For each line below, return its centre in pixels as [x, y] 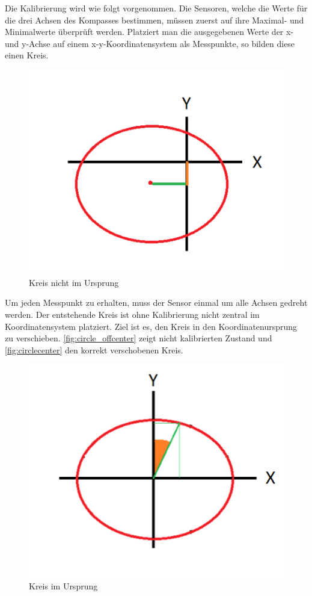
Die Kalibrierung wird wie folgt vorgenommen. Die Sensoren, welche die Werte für [156, 8]
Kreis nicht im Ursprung [74, 282]
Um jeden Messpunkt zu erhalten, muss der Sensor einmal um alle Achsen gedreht [156, 303]
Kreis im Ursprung [63, 586]
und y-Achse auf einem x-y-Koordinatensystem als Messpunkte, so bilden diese [150, 43]
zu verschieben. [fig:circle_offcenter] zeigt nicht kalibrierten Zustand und [139, 338]
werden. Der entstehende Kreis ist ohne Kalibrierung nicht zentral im [132, 314]
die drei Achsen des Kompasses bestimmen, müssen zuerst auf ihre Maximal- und [154, 20]
